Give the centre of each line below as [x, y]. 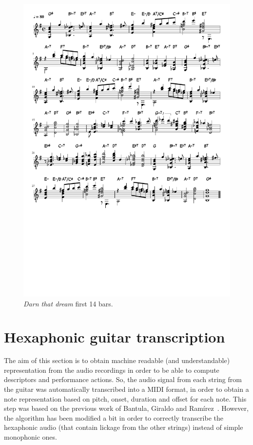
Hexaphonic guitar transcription [115, 337]
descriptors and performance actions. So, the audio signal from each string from [123, 379]
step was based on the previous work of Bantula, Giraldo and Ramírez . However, [126, 408]
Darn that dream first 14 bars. [68, 303]
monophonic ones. [30, 436]
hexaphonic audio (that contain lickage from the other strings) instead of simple [124, 427]
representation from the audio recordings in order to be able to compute [112, 370]
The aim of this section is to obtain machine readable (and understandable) [117, 360]
